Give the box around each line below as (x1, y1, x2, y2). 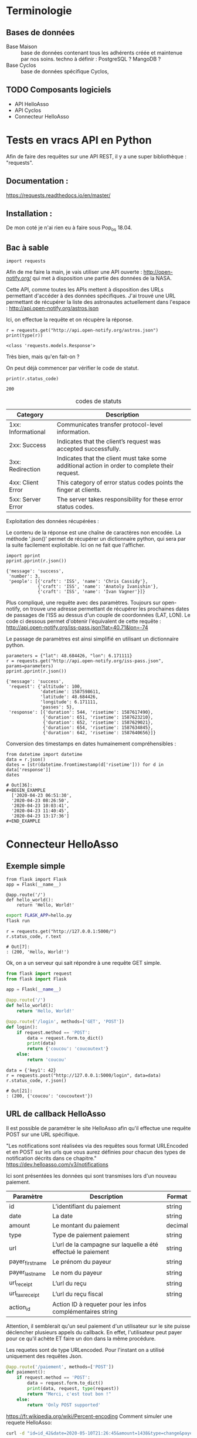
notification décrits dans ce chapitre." (6, 1154, 97, 1162)
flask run (6, 918, 30, 924)
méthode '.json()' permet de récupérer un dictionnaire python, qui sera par (6, 535, 186, 542)
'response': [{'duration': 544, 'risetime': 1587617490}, (8, 709, 154, 715)
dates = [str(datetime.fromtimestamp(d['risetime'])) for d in (6, 761, 164, 768)
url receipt (9, 1278, 33, 1288)
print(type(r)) (6, 333, 43, 338)
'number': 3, (8, 573, 41, 579)
